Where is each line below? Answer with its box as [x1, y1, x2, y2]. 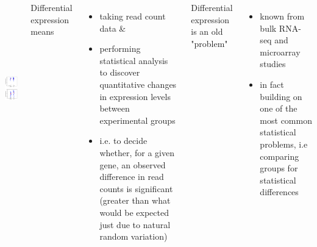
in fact [260, 77, 284, 90]
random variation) [99, 230, 168, 243]
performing [99, 42, 141, 55]
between [99, 102, 130, 115]
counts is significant [99, 182, 173, 195]
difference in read [99, 170, 164, 183]
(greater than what [99, 194, 171, 207]
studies [260, 57, 286, 70]
